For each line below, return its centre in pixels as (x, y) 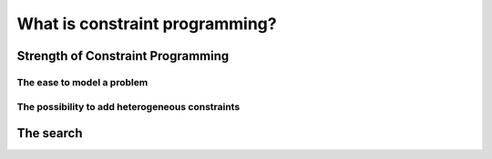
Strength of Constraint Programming (123, 56)
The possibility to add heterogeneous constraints (128, 106)
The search (50, 133)
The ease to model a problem (82, 82)
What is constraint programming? (147, 24)
